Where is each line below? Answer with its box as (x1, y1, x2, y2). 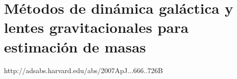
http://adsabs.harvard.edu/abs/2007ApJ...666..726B (4, 65, 163, 75)
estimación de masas (4, 36, 146, 56)
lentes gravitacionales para (4, 17, 189, 37)
